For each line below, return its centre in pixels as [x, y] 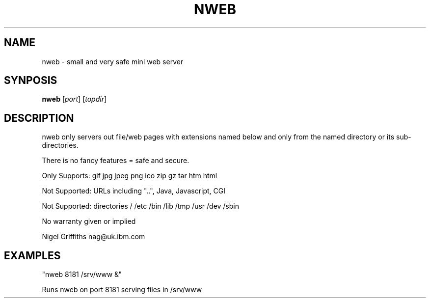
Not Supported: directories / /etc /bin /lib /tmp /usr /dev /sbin [140, 206]
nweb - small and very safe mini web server [113, 61]
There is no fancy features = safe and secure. [116, 161]
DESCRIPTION [39, 118]
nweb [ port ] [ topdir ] [74, 99]
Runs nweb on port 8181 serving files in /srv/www [122, 290]
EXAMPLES [32, 255]
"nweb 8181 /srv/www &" [82, 275]
